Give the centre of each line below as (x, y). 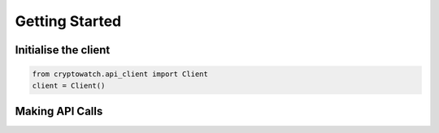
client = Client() (69, 86)
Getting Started (68, 21)
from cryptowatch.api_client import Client (120, 74)
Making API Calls (59, 111)
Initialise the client (63, 50)
